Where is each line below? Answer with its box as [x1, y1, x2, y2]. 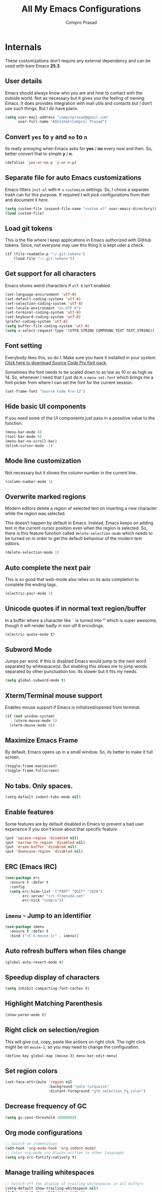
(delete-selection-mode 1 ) [5, 550, 59, 555]
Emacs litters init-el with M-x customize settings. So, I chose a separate [5, 186, 149, 193]
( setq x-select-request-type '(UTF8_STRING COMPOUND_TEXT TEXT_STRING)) [5, 328, 155, 333]
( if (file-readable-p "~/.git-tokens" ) [5, 252, 86, 257]
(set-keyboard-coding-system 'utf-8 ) [5, 315, 81, 319]
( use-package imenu [5, 925, 44, 929]
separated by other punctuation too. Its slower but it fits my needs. [5, 668, 138, 674]
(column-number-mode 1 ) [5, 479, 53, 484]
